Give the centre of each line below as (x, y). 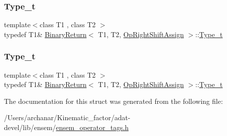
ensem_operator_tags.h (92, 127)
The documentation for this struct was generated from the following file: (113, 101)
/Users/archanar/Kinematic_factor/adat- (67, 117)
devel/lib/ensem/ (30, 127)
